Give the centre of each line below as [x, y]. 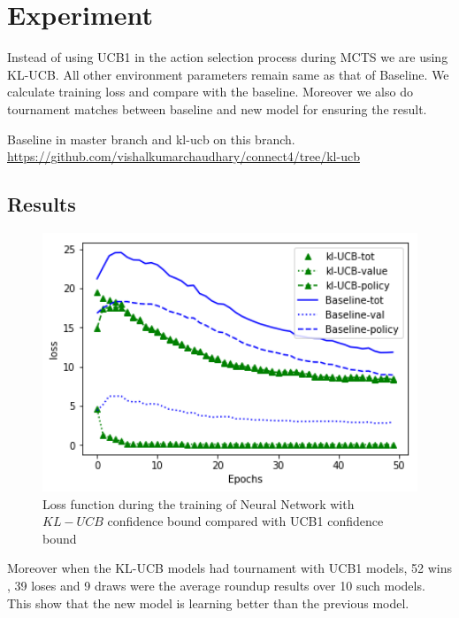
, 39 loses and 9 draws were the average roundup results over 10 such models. [216, 586]
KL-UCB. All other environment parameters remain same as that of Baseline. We [228, 74]
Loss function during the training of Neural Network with [199, 503]
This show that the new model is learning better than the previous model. [208, 603]
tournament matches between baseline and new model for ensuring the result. [217, 108]
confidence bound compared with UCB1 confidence [245, 521]
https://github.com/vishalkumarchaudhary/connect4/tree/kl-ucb [184, 156]
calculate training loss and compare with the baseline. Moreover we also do [210, 92]
